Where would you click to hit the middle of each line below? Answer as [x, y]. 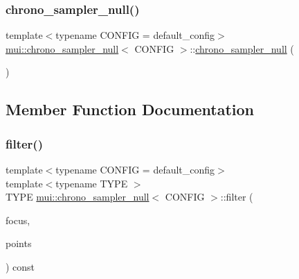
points [19, 243]
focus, [18, 220]
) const [20, 266]
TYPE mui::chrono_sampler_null [78, 197]
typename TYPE [92, 183]
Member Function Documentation [130, 109]
